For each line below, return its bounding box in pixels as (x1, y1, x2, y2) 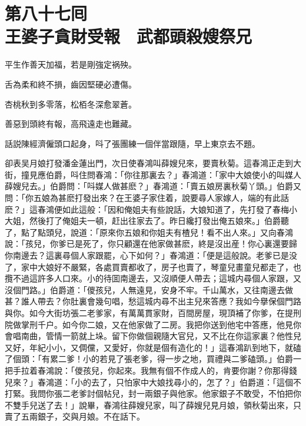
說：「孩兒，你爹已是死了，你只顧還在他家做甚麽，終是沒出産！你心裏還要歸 (5, 237, 297, 250)
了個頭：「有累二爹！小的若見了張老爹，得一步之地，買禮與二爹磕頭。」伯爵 (5, 353, 293, 365)
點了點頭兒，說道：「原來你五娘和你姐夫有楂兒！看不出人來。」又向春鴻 (21, 226, 293, 238)
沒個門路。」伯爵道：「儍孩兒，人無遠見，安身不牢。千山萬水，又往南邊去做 (5, 283, 293, 296)
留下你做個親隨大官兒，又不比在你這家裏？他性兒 (111, 330, 301, 342)
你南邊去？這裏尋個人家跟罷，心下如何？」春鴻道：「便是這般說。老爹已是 (5, 249, 289, 261)
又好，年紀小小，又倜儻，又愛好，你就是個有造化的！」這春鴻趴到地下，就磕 (5, 341, 301, 353)
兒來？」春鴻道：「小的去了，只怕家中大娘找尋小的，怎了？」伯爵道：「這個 (5, 375, 293, 388)
